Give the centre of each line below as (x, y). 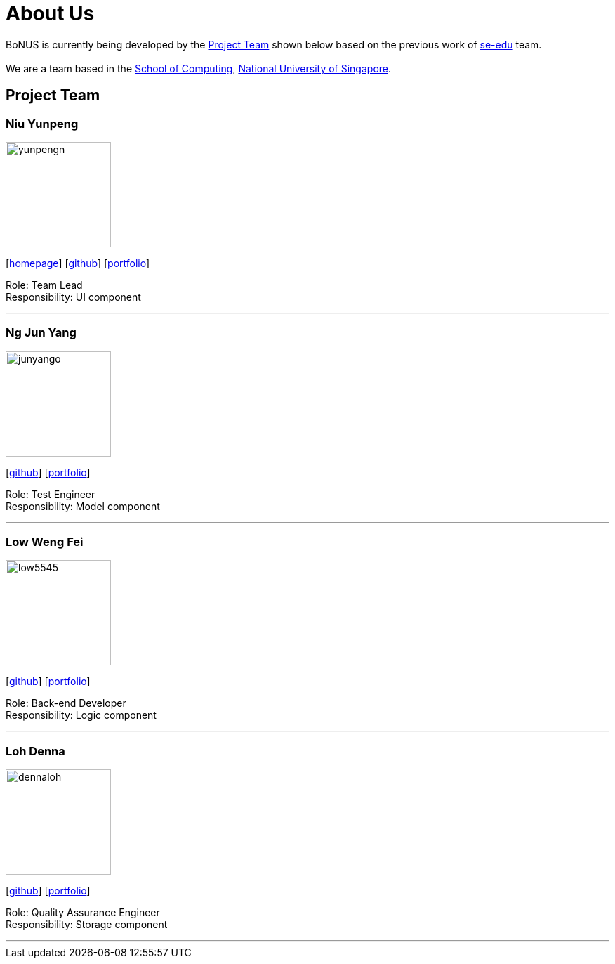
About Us (50, 13)
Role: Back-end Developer (66, 703)
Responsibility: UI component (73, 297)
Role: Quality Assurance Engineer (83, 913)
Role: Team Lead (44, 285)
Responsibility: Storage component (87, 925)
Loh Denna (35, 751)
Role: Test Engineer (51, 494)
